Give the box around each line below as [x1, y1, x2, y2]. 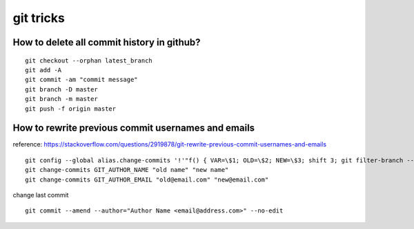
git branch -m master [25, 95, 98, 103]
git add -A [25, 66, 62, 74]
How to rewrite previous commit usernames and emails [12, 122, 255, 134]
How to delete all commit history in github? [12, 36, 201, 48]
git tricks [12, 10, 65, 25]
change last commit [12, 190, 69, 199]
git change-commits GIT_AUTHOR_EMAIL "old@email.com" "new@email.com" [25, 175, 269, 184]
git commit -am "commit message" [25, 76, 138, 84]
